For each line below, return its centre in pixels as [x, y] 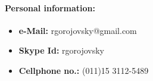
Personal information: [50, 7]
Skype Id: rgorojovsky [62, 50]
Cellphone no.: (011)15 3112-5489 [84, 70]
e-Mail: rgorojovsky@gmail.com [78, 30]
